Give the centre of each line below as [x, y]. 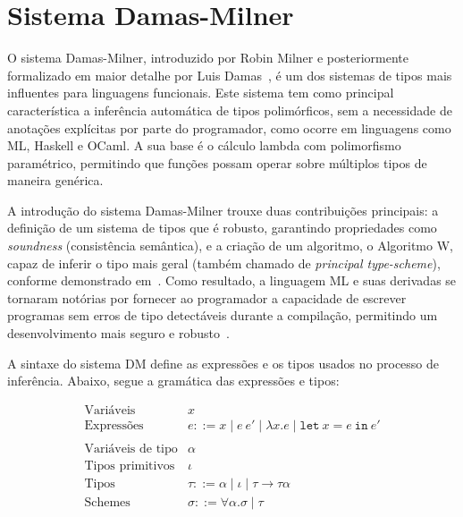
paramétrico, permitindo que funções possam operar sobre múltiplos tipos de [217, 162]
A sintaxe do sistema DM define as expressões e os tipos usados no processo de [223, 363]
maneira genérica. [55, 180]
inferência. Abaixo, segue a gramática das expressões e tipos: [173, 381]
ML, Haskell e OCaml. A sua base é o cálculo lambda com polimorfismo [204, 145]
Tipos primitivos [130, 466]
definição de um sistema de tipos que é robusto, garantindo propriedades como [222, 228]
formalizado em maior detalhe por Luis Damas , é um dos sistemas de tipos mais [230, 75]
